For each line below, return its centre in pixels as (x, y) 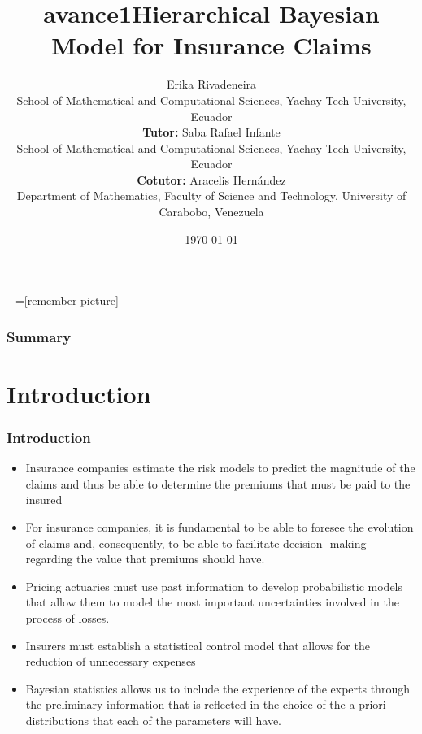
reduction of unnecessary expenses (111, 661)
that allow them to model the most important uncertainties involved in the (212, 602)
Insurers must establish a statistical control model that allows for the (198, 645)
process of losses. (67, 618)
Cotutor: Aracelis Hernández (211, 179)
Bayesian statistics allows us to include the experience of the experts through (218, 688)
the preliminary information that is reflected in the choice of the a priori (206, 704)
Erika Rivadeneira (211, 84)
